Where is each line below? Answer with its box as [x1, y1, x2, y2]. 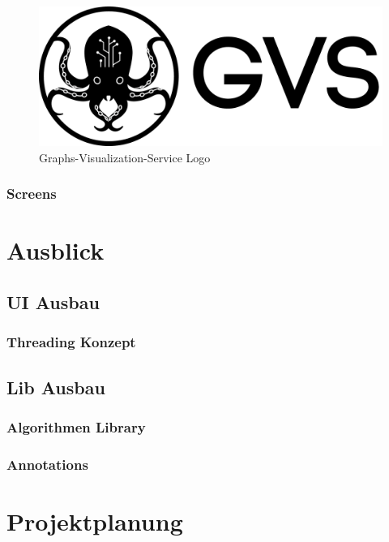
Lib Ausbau [6, 374, 105, 399]
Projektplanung [6, 504, 183, 537]
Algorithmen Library [6, 416, 146, 437]
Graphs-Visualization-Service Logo [39, 148, 211, 166]
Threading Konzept [6, 332, 136, 352]
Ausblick [6, 234, 105, 267]
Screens [6, 183, 57, 204]
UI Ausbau [6, 290, 100, 315]
